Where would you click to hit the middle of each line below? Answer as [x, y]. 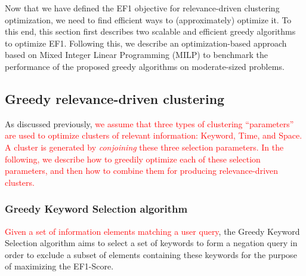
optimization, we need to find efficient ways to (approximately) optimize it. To [148, 19]
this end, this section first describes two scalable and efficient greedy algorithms [150, 31]
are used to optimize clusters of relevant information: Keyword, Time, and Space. [154, 135]
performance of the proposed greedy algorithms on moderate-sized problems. [145, 66]
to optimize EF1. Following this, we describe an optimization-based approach [146, 43]
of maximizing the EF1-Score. [59, 266]
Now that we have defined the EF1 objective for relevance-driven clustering [142, 8]
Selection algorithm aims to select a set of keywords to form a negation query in [151, 243]
